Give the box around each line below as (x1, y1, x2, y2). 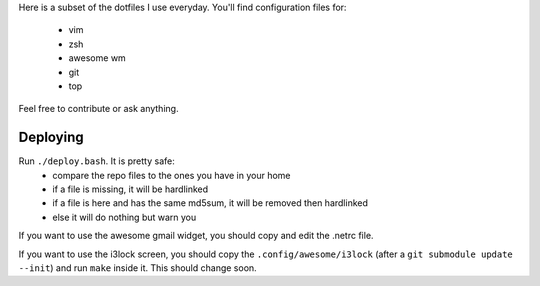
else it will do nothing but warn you (52, 211, 197, 223)
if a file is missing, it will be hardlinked (52, 183, 209, 195)
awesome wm (68, 52, 127, 64)
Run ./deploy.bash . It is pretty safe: (18, 155, 175, 167)
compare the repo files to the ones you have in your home (52, 169, 291, 181)
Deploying (18, 129, 84, 146)
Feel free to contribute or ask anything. (18, 103, 179, 115)
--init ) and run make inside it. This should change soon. (18, 261, 257, 274)
